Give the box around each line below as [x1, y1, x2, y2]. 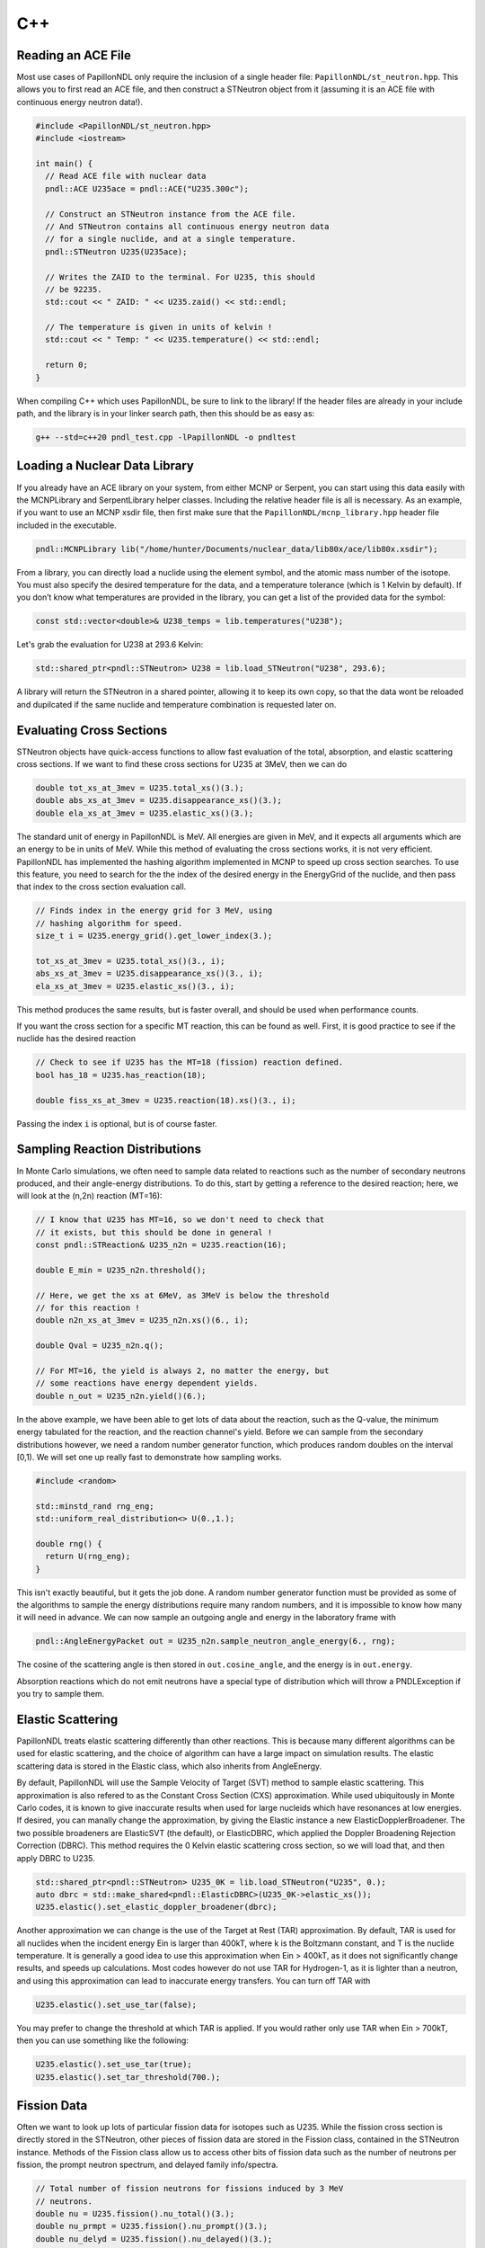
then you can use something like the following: [16, 2035, 189, 2046]
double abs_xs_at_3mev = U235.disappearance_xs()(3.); [35, 796, 282, 806]
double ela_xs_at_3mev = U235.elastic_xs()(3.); [35, 807, 254, 818]
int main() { [35, 158, 93, 168]
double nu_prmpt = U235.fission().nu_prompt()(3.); [35, 2221, 269, 2232]
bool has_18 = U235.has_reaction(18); [35, 1070, 207, 1080]
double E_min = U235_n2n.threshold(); [35, 1264, 207, 1275]
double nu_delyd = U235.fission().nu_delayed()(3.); [35, 2234, 273, 2244]
